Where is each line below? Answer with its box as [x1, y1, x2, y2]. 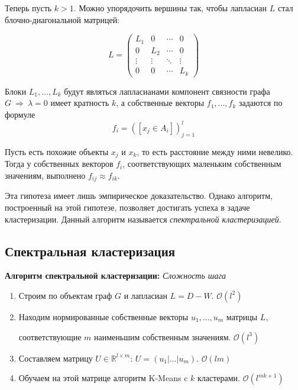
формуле [5, 108, 35, 120]
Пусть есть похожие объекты [5, 145, 109, 157]
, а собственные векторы [116, 96, 205, 109]
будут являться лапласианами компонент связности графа [64, 85, 270, 97]
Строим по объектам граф [18, 289, 112, 301]
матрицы [226, 310, 258, 323]
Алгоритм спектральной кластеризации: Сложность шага [5, 269, 226, 282]
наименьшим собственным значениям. [94, 330, 231, 343]
